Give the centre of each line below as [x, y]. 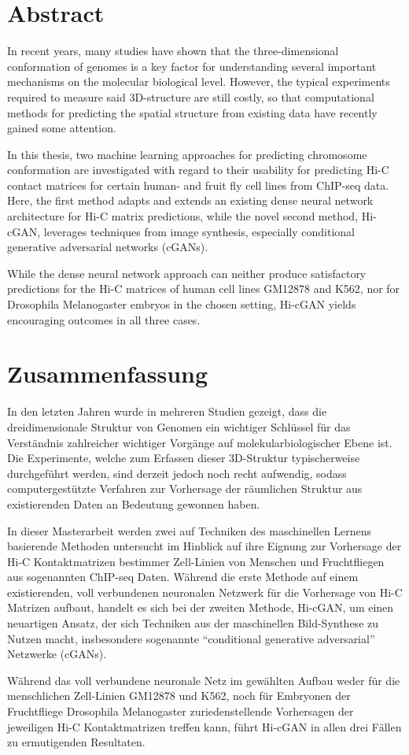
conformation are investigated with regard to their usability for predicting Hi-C [198, 170]
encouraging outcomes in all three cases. [104, 319]
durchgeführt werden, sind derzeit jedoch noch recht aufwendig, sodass [177, 473]
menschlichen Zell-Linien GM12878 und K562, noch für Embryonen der [179, 696]
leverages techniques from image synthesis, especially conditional [199, 231]
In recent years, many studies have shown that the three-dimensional [173, 51]
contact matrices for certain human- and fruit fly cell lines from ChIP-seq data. [198, 185]
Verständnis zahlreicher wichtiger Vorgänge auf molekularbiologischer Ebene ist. [200, 442]
